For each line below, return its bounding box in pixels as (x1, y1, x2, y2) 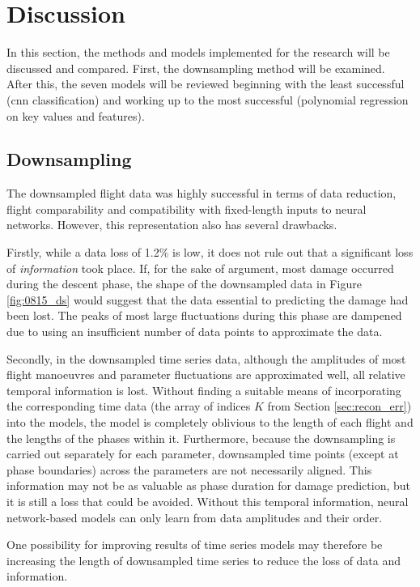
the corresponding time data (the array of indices (6, 398, 251, 415)
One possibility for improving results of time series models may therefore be (6, 536, 383, 553)
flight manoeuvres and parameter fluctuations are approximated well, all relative (6, 366, 405, 383)
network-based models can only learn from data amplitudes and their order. (6, 508, 383, 525)
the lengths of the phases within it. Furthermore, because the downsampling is (6, 429, 396, 446)
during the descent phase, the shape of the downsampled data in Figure (6, 275, 362, 292)
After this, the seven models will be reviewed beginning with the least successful (6, 75, 405, 92)
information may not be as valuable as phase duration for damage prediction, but (6, 477, 410, 494)
